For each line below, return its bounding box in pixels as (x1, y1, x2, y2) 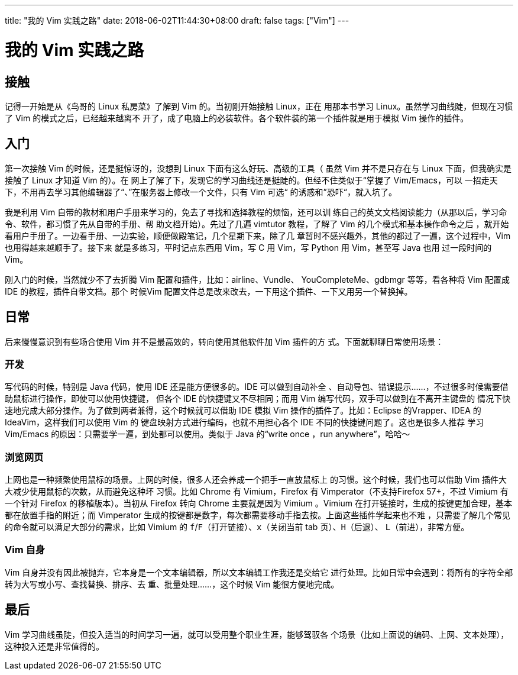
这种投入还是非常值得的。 (5, 641, 104, 651)
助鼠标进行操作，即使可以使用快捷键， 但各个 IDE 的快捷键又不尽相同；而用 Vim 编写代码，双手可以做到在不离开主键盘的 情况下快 (5, 393, 511, 404)
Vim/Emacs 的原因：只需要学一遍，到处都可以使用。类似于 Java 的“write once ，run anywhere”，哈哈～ (5, 429, 410, 440)
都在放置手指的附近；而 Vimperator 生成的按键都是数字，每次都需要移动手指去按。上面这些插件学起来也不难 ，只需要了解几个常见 (5, 510, 511, 521)
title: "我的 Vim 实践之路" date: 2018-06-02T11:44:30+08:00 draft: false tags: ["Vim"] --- (5, 15, 349, 25)
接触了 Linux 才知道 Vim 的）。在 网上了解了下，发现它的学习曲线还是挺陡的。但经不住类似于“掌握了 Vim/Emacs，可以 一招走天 (5, 175, 498, 185)
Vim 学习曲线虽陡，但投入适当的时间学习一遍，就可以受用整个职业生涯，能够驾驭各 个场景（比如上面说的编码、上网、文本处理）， (5, 629, 509, 640)
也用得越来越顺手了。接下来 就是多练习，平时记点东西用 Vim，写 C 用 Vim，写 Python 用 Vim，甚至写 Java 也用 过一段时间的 (5, 242, 492, 253)
